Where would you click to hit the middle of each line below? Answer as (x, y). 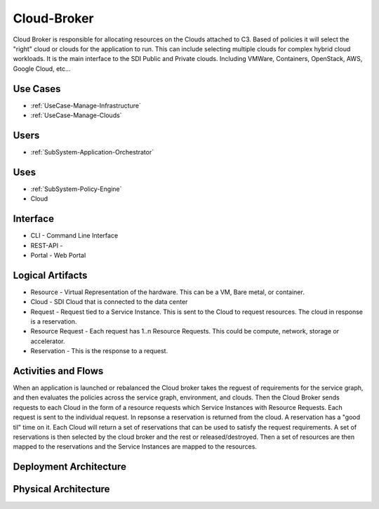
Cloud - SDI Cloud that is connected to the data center (109, 302)
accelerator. (48, 341)
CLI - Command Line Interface (74, 236)
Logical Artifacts (50, 275)
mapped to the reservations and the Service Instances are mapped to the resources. (135, 447)
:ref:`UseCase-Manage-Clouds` (76, 115)
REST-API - (47, 245)
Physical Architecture (61, 489)
